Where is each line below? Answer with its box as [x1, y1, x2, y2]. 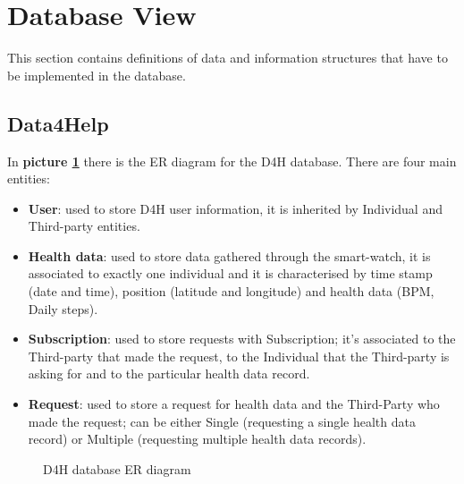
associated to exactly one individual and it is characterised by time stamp [28, 264, 433, 283]
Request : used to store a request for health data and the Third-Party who [28, 395, 440, 413]
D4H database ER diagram [43, 459, 191, 478]
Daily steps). [28, 299, 98, 318]
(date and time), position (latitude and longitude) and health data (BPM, [28, 282, 434, 301]
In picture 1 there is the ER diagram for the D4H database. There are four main [7, 151, 457, 170]
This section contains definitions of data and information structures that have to [7, 48, 448, 67]
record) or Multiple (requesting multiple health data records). [28, 429, 367, 448]
